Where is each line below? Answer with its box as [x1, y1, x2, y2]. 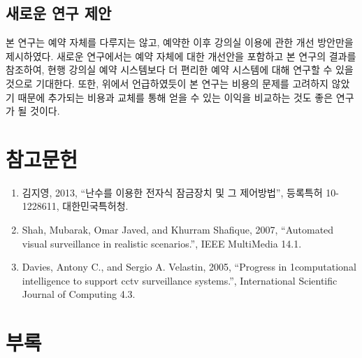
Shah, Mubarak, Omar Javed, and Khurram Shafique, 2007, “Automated [22, 222, 334, 237]
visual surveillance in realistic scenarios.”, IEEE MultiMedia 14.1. [22, 236, 302, 250]
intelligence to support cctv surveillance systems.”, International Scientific [22, 273, 338, 287]
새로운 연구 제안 [6, 2, 112, 24]
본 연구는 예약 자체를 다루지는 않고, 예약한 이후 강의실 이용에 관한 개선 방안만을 [6, 35, 354, 50]
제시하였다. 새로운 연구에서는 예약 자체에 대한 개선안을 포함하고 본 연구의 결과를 [6, 48, 356, 63]
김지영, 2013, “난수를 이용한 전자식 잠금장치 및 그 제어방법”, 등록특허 [22, 185, 323, 199]
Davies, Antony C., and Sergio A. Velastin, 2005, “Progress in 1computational [22, 259, 356, 274]
